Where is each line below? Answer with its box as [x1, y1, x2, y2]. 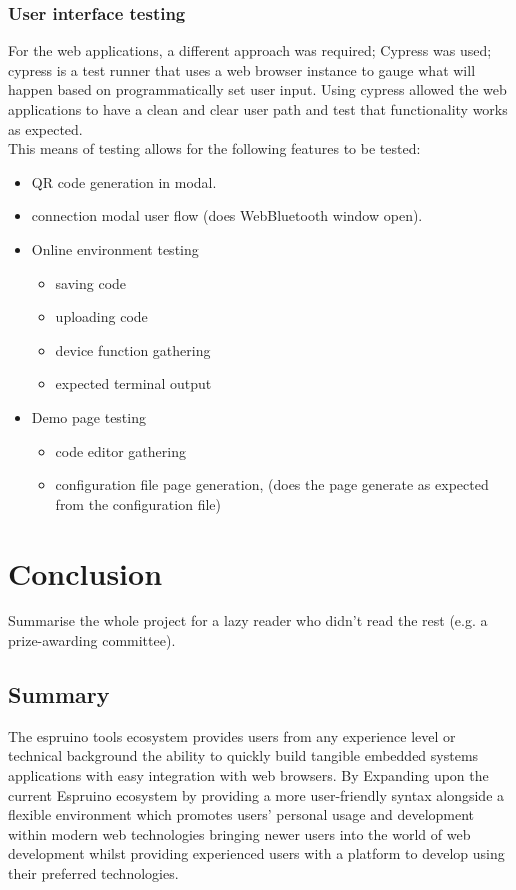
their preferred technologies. [8, 862, 179, 883]
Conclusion [8, 552, 163, 593]
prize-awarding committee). [8, 630, 176, 651]
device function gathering [55, 339, 211, 360]
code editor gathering [55, 440, 186, 461]
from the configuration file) [55, 493, 221, 514]
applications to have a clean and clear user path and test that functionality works [8, 99, 508, 119]
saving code [55, 272, 127, 293]
